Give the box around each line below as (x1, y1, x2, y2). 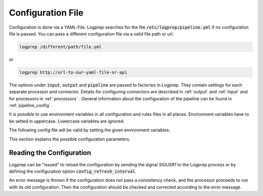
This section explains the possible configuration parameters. (9, 136, 131, 142)
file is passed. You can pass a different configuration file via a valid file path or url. (9, 31, 174, 36)
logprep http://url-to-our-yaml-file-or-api (19, 70, 128, 75)
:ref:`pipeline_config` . (9, 103, 53, 108)
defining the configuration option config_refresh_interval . (9, 168, 136, 174)
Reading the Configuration (9, 149, 91, 157)
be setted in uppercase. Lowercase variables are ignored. (9, 118, 125, 124)
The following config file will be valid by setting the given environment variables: (9, 127, 170, 133)
